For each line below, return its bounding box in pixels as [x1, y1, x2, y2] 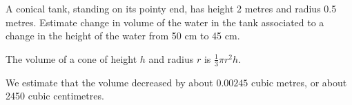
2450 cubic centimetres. [6, 88, 104, 103]
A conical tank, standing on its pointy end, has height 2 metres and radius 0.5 [6, 1, 337, 15]
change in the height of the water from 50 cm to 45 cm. [6, 28, 240, 43]
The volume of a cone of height [6, 51, 137, 66]
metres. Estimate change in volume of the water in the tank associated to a [6, 15, 324, 29]
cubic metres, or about [251, 75, 347, 89]
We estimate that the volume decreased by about [6, 75, 213, 89]
